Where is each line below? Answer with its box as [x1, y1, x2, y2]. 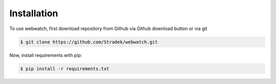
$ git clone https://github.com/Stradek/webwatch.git [20, 39, 158, 45]
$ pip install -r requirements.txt [20, 66, 109, 71]
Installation [9, 8, 58, 19]
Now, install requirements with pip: [9, 52, 82, 58]
